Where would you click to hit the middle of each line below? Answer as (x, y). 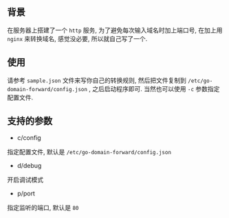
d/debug (29, 166)
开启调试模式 (25, 180)
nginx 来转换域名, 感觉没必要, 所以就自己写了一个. (77, 38)
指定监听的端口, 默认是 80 (43, 208)
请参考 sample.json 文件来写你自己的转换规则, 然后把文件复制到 (97, 80)
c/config (29, 138)
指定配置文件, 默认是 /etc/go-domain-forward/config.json (89, 152)
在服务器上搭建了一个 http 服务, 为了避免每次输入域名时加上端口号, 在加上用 (115, 30)
